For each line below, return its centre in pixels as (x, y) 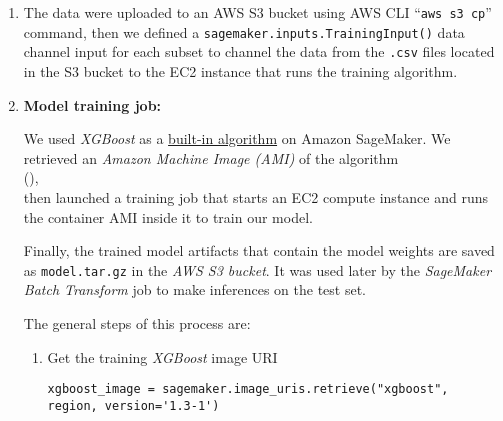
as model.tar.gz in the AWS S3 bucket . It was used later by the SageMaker (257, 269)
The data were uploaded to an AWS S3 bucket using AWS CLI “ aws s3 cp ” (257, 12)
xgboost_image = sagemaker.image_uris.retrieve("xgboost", (248, 389)
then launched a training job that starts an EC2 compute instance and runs (256, 196)
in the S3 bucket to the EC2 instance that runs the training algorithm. (240, 70)
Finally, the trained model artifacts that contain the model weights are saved (259, 250)
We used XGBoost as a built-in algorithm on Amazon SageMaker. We (237, 138)
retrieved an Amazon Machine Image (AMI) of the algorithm (211, 157)
